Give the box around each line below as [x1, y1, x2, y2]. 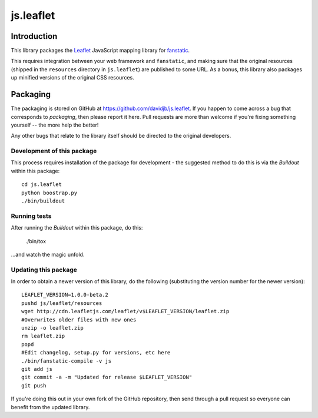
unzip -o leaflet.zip [21, 324, 84, 331]
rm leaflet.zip [21, 333, 65, 340]
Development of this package [11, 147, 97, 155]
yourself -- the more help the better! [11, 121, 99, 128]
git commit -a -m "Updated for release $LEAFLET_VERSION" [21, 374, 193, 381]
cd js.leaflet [21, 181, 62, 188]
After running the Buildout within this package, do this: [11, 224, 143, 231]
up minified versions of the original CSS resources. [11, 74, 135, 81]
